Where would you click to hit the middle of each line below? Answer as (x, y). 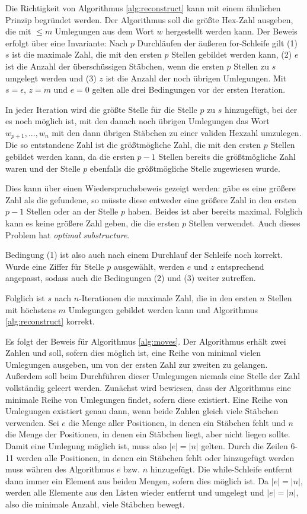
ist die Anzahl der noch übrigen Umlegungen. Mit (196, 78)
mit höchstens (31, 309)
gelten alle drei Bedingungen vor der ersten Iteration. (189, 89)
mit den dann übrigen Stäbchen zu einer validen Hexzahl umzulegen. (177, 132)
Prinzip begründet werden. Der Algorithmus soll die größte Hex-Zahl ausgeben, (149, 19)
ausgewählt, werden (149, 266)
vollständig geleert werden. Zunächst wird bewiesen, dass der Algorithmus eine (148, 388)
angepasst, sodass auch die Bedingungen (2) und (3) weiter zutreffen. (131, 278)
